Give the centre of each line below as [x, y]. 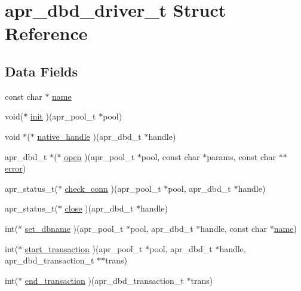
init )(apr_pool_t [63, 116]
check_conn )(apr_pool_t [113, 188]
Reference [46, 33]
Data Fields [42, 71]
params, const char [241, 156]
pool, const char [171, 156]
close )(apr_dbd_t [99, 208]
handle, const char [234, 228]
